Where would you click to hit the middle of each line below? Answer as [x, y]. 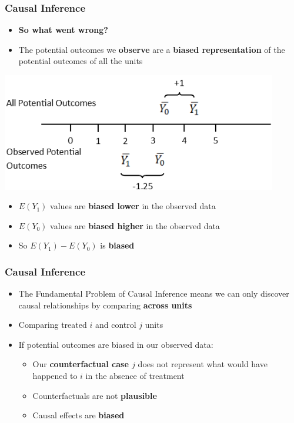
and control [116, 325]
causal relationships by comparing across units [105, 305]
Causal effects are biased [78, 415]
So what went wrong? [63, 30]
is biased [117, 245]
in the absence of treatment [135, 376]
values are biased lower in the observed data [133, 206]
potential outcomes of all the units [81, 61]
